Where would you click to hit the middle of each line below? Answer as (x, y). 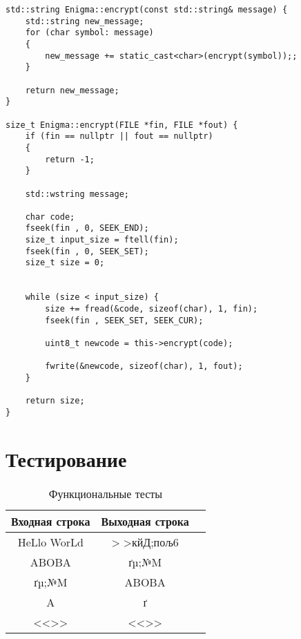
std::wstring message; (77, 194)
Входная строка (51, 521)
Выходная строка (145, 521)
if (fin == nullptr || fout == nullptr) (119, 136)
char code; (50, 217)
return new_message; (72, 90)
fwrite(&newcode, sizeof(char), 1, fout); (144, 366)
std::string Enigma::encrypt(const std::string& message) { (147, 10)
